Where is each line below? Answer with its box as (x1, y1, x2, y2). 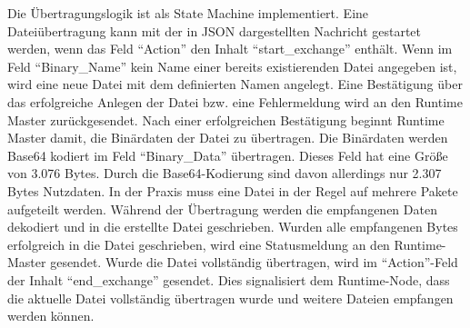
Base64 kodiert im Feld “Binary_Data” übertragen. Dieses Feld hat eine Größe (7, 145, 448, 164)
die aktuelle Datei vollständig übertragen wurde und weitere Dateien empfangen (7, 288, 454, 307)
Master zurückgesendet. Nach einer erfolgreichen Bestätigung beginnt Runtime (7, 110, 445, 129)
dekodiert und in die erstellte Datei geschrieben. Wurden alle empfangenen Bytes (7, 217, 458, 236)
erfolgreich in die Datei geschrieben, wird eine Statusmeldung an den (7, 234, 390, 253)
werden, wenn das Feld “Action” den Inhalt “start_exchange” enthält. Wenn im (7, 39, 453, 58)
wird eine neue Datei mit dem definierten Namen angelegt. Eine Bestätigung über (7, 75, 463, 94)
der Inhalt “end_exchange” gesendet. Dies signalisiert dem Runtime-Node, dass (7, 270, 450, 289)
